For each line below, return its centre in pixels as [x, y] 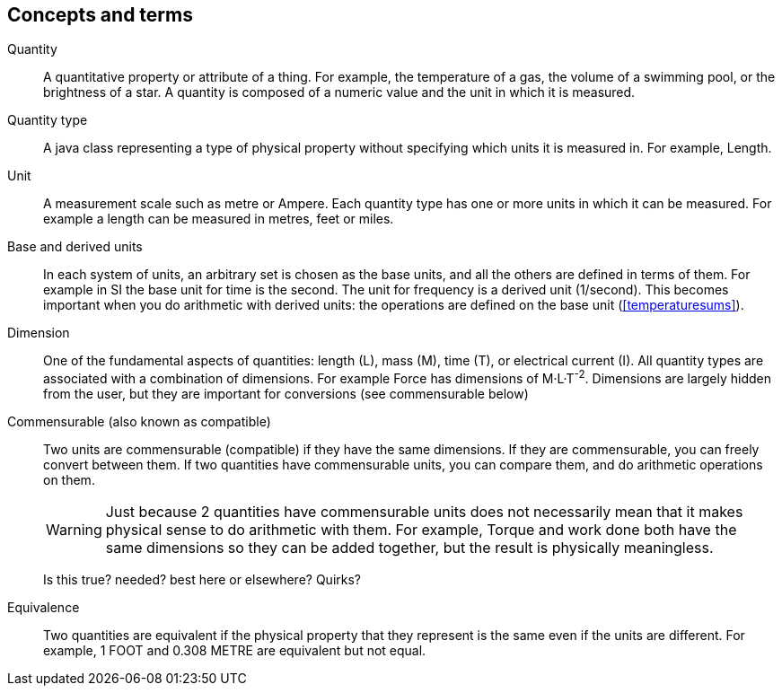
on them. [69, 480]
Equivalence [44, 608]
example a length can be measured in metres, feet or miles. [219, 219]
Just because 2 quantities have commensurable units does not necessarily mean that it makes [424, 512]
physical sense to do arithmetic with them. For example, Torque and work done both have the [421, 530]
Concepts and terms [100, 15]
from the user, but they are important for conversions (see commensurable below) [286, 394]
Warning [74, 530]
